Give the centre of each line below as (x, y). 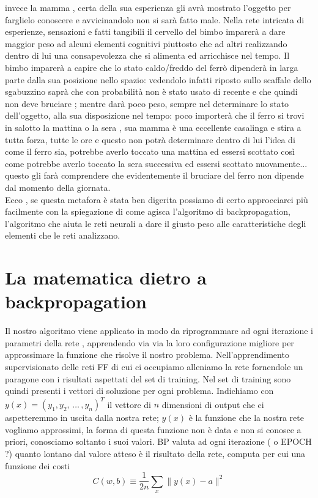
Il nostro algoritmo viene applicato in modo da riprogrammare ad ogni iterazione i (159, 331)
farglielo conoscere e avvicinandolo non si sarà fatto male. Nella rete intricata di (155, 19)
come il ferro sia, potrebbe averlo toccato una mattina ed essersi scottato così (150, 151)
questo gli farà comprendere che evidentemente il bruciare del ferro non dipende (154, 175)
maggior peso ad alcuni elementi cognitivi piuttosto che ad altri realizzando (146, 43)
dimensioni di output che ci (213, 404)
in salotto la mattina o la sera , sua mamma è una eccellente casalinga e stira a (153, 127)
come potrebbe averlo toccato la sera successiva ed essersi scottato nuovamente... (156, 163)
